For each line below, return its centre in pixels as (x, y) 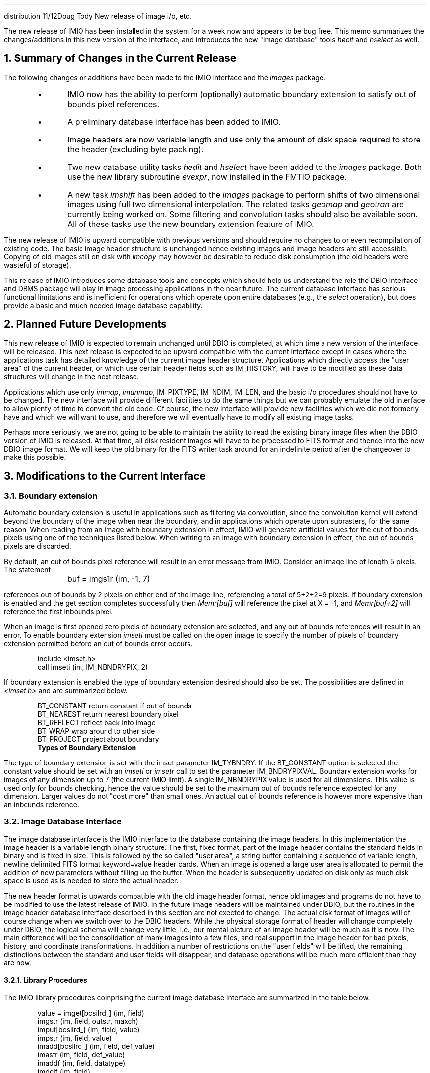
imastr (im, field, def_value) (81, 1054)
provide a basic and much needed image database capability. (103, 305)
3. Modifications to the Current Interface (105, 476)
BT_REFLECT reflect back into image (96, 722)
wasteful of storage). (38, 265)
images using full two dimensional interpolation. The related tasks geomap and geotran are (236, 204)
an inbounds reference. (41, 804)
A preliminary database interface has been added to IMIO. (174, 122)
